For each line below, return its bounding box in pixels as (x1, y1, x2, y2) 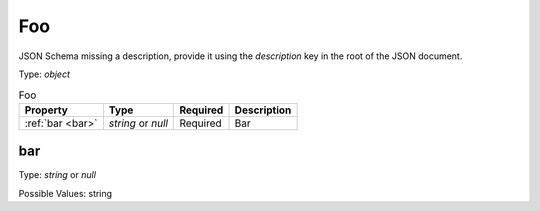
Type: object (18, 68, 70, 80)
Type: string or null (18, 169, 97, 181)
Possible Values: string (18, 187, 113, 199)
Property (24, 103, 69, 117)
